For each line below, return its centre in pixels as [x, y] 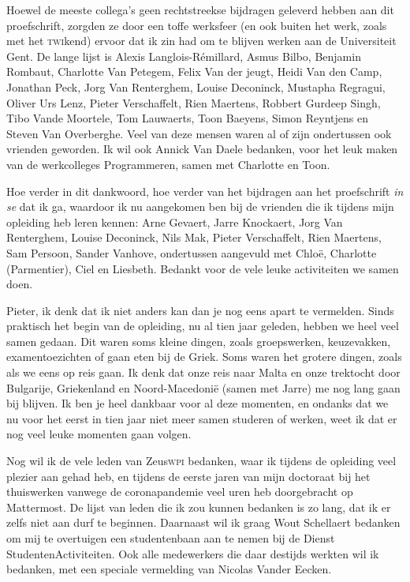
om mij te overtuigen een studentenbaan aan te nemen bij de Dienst [171, 538]
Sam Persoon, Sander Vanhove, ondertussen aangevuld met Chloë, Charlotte [192, 252]
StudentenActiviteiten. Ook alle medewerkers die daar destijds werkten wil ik [193, 553]
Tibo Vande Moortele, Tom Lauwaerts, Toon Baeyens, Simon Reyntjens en [187, 118]
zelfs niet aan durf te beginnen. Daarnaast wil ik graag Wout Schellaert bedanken [203, 522]
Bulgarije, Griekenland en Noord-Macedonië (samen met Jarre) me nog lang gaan [203, 387]
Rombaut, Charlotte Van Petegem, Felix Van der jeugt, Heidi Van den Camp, [194, 71]
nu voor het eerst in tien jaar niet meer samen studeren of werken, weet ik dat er [202, 418]
